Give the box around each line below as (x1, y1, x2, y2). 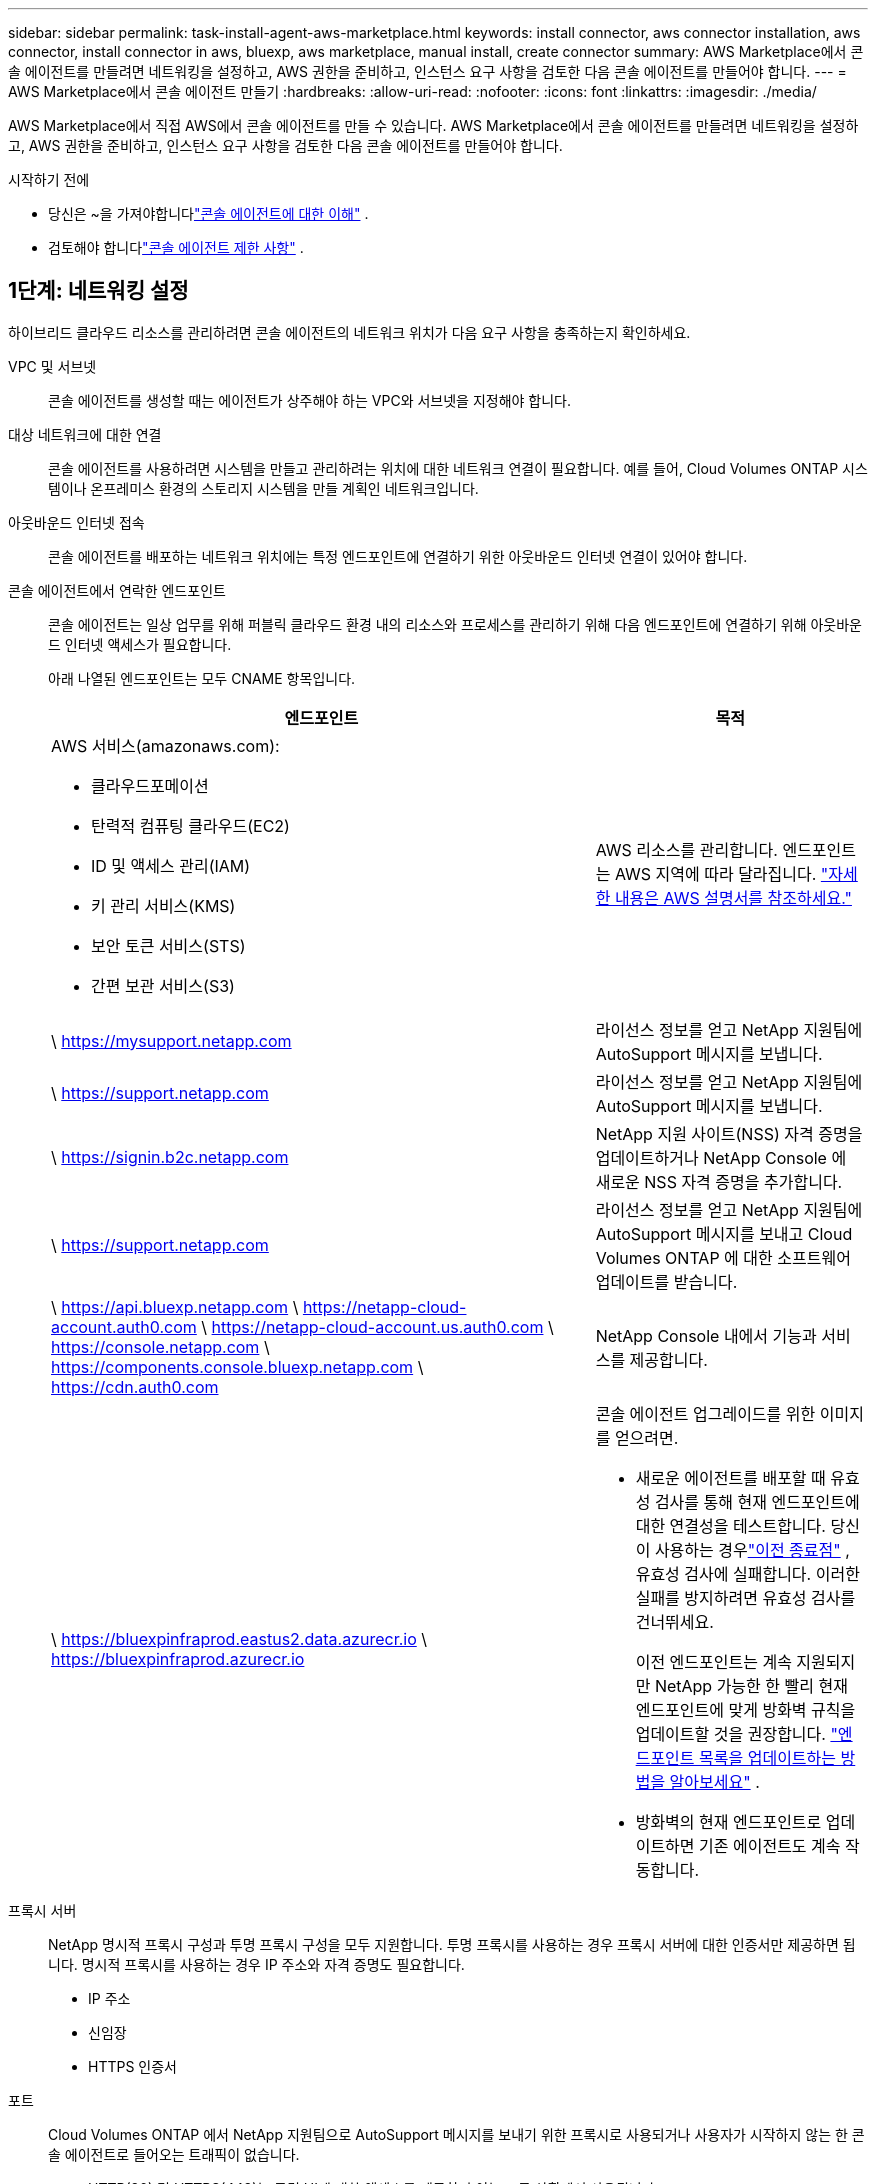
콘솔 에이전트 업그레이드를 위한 (595, 1403, 816, 1424)
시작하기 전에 (8, 171, 90, 188)
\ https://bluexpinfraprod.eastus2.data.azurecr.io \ (51, 1628, 428, 1649)
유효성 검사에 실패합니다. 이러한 (635, 1563, 860, 1584)
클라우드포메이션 (91, 775, 209, 796)
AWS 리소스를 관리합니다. (595, 839, 778, 860)
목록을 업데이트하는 (699, 1747, 837, 1768)
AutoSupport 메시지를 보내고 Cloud (595, 1223, 853, 1244)
